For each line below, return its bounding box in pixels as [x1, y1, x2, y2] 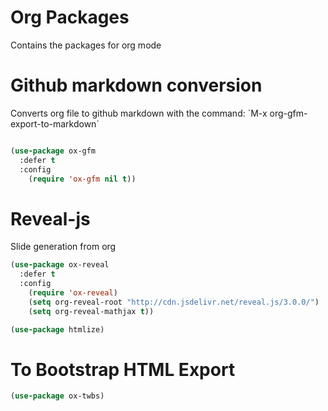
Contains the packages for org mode [10, 39, 162, 51]
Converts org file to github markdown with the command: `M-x [10, 107, 268, 119]
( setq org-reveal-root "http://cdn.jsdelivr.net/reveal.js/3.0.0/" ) [28, 297, 320, 307]
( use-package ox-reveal [10, 260, 110, 270]
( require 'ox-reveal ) [28, 287, 118, 298]
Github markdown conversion [10, 74, 263, 97]
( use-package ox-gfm [10, 146, 97, 156]
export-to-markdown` [10, 117, 100, 130]
